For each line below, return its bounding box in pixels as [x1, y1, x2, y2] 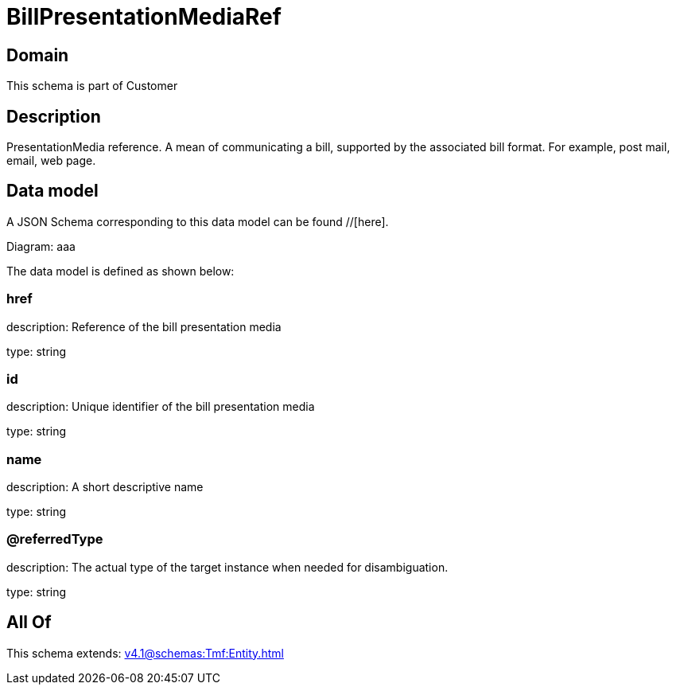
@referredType [6, 531, 103, 548]
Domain [6, 45, 69, 65]
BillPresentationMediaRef [6, 3, 282, 30]
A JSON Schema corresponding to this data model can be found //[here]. [6, 214, 389, 228]
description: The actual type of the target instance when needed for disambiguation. [6, 560, 449, 574]
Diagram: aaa [6, 239, 76, 253]
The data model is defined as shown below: [6, 264, 235, 278]
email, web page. [6, 154, 96, 168]
